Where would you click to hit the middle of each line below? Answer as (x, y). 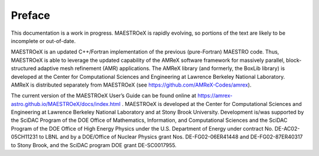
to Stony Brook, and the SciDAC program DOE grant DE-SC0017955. (94, 145)
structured (24, 68)
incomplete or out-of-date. (43, 41)
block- (294, 60)
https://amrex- (215, 96)
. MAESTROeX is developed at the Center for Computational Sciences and (212, 104)
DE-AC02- (287, 128)
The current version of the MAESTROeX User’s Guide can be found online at (104, 96)
